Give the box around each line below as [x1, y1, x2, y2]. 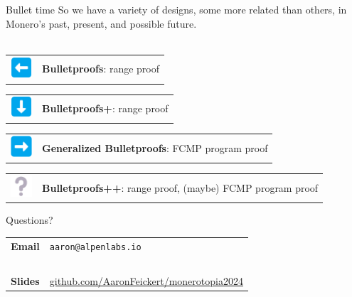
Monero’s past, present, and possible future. [6, 16, 197, 31]
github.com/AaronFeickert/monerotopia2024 [49, 274, 243, 288]
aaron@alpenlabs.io [49, 242, 142, 252]
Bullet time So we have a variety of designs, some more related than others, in [6, 2, 347, 16]
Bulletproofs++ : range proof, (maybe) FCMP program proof [42, 180, 319, 195]
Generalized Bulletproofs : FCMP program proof [42, 140, 268, 155]
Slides [11, 274, 40, 288]
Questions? [6, 212, 53, 227]
